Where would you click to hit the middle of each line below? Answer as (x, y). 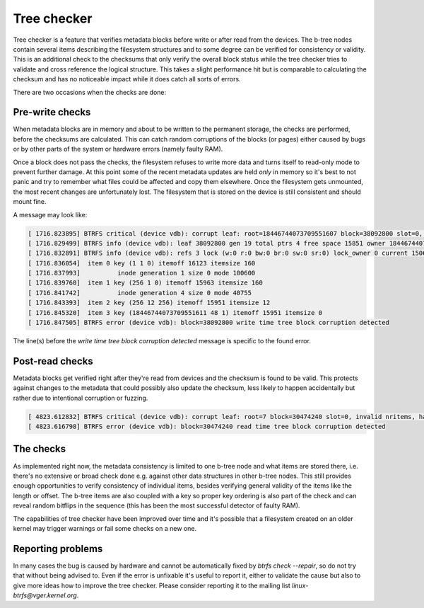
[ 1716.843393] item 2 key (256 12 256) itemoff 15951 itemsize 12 (149, 303)
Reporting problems (58, 549)
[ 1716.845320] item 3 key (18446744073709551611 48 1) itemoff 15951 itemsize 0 (175, 312)
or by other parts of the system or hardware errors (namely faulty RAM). (118, 149)
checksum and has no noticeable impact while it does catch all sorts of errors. (127, 79)
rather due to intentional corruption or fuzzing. (81, 398)
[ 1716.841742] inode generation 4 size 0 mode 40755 (140, 293)
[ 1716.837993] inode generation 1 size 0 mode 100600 (142, 273)
